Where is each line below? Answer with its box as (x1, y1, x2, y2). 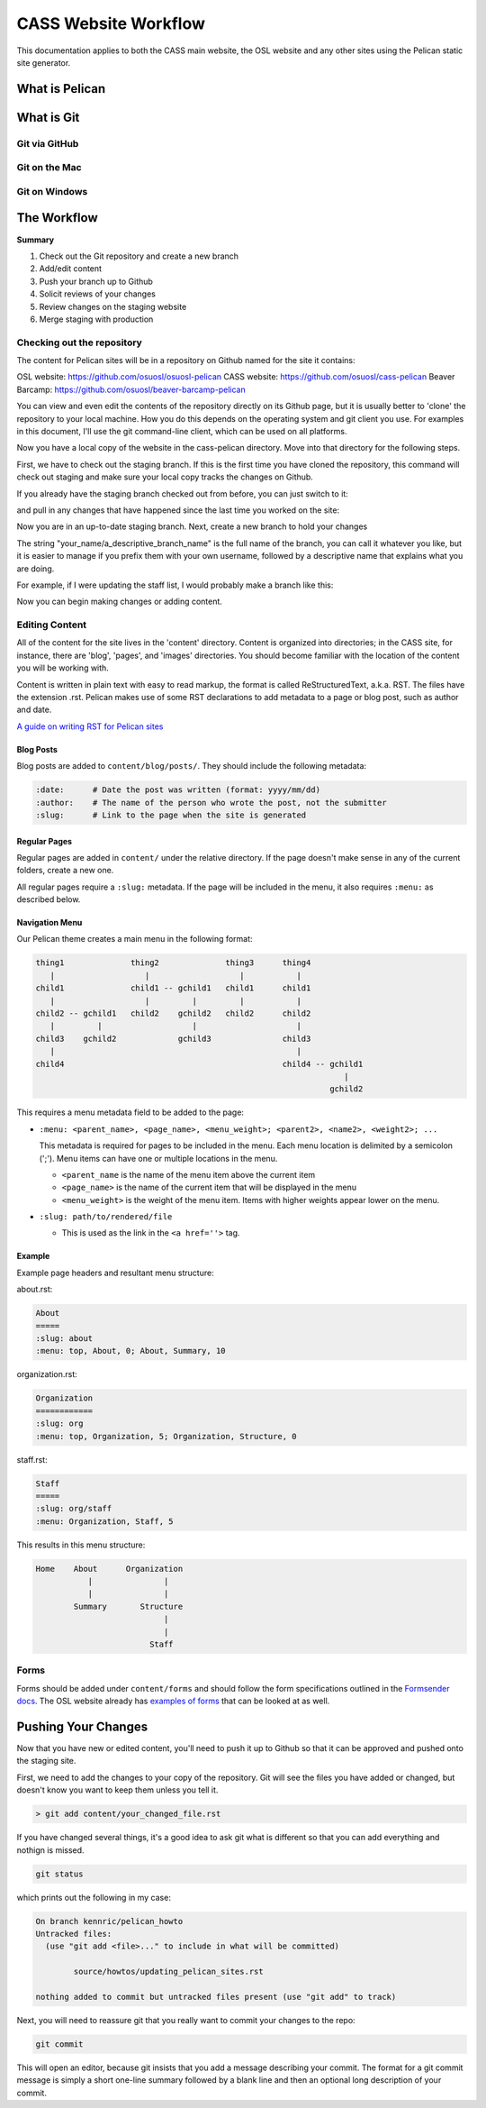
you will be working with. (16, 662, 110, 673)
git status (35, 1868, 84, 1879)
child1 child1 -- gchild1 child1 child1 (35, 983, 311, 993)
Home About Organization (35, 1564, 184, 1574)
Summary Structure (73, 1601, 184, 1611)
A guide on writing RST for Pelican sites (16, 721, 164, 732)
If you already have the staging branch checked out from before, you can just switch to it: (16, 488, 348, 499)
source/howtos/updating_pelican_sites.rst (73, 1967, 265, 1977)
